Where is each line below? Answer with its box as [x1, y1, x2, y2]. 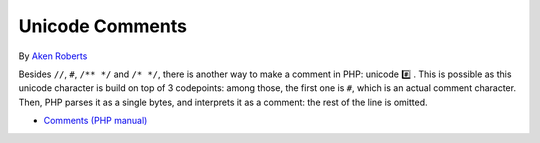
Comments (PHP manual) [43, 115, 148, 127]
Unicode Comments [18, 15, 187, 37]
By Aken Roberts [18, 50, 88, 62]
